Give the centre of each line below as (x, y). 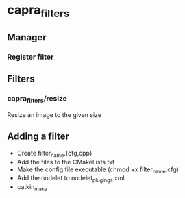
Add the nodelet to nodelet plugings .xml (71, 179)
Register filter (30, 57)
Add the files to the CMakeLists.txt (66, 162)
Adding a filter (38, 137)
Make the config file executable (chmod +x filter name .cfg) (98, 170)
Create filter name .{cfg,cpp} (54, 154)
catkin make (32, 188)
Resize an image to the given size (54, 115)
